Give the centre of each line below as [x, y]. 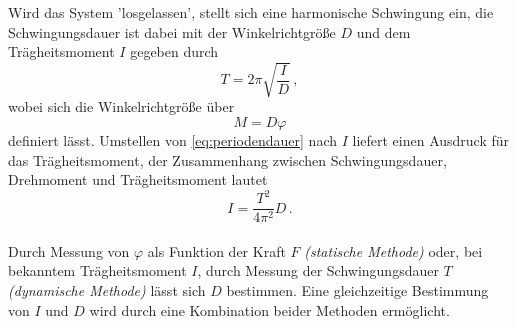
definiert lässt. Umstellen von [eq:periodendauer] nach [173, 139]
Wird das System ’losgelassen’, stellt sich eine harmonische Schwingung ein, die [251, 12]
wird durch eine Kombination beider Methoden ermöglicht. [269, 309]
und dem [383, 31]
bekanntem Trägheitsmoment [97, 270]
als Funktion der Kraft [216, 250]
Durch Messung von [69, 250]
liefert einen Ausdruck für [431, 139]
